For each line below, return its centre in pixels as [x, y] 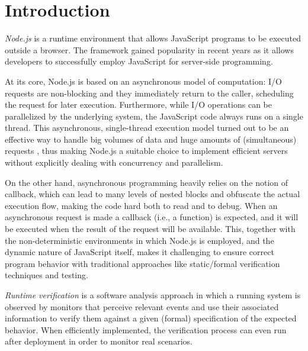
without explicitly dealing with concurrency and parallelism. [114, 162]
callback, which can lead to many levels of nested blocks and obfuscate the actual [153, 194]
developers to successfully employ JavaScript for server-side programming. [139, 61]
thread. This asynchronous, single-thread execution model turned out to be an [147, 128]
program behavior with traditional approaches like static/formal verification [142, 263]
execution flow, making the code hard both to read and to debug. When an [141, 205]
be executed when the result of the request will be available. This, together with [150, 229]
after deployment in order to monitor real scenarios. [99, 341]
